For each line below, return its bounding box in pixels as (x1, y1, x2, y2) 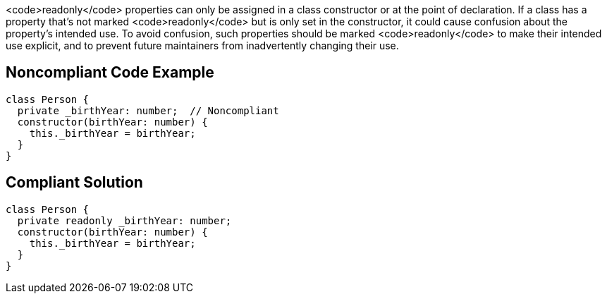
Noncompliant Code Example (6, 63, 214, 82)
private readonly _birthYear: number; (17, 214, 232, 226)
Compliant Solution (6, 173, 143, 192)
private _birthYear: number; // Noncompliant (17, 104, 279, 116)
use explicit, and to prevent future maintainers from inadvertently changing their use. (6, 39, 399, 51)
